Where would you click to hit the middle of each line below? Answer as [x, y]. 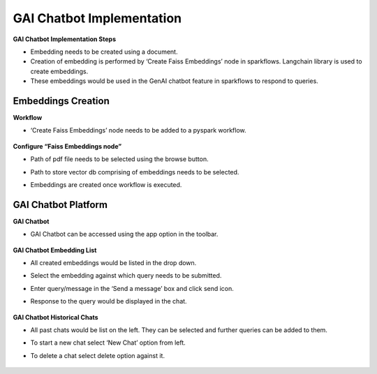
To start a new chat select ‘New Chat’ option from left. [108, 343]
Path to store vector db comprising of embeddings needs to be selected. [135, 172]
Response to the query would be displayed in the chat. [109, 301]
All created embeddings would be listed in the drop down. [113, 263]
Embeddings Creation [61, 101]
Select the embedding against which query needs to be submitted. [126, 276]
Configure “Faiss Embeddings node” [67, 146]
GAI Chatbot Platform [60, 205]
